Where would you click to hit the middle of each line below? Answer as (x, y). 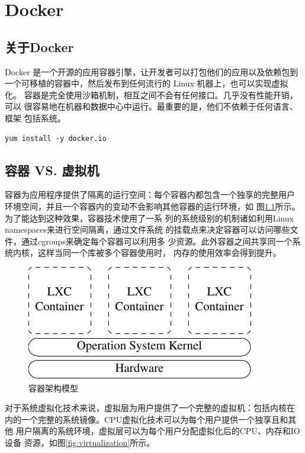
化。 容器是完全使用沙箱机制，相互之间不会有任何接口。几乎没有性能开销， (151, 94)
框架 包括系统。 (35, 118)
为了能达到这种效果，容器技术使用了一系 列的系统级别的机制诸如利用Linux (149, 218)
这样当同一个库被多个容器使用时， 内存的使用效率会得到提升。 (159, 253)
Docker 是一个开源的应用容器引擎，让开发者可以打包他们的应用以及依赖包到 (152, 71)
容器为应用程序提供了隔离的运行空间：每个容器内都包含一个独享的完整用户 (150, 195)
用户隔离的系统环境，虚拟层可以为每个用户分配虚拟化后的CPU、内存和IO (158, 431)
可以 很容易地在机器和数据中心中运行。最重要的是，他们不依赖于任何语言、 (151, 106)
